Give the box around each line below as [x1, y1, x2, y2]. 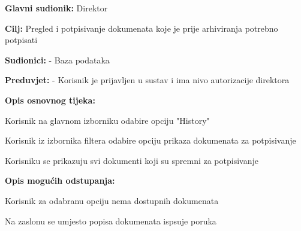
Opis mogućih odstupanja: [5, 174, 115, 187]
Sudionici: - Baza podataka [5, 53, 110, 66]
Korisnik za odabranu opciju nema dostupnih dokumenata [5, 194, 219, 206]
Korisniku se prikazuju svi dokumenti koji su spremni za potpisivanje [5, 154, 258, 166]
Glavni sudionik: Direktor [5, 2, 108, 14]
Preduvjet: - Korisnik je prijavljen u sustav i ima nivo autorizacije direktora [5, 74, 290, 86]
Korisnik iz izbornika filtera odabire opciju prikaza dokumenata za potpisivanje [5, 134, 296, 147]
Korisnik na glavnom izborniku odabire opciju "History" [5, 114, 210, 126]
